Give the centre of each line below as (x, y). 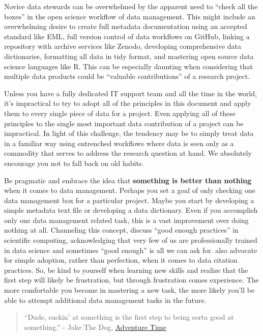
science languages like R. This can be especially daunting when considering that (129, 66)
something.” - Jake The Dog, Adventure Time (95, 327)
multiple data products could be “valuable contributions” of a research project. (127, 76)
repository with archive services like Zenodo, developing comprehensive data (123, 46)
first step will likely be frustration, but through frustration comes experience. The (131, 280)
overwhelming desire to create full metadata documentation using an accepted (126, 26)
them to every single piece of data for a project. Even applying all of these (120, 113)
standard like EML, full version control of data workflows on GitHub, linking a (127, 36)
